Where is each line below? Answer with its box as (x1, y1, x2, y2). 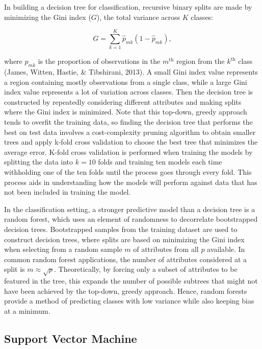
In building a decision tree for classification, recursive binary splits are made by (4, 2, 252, 12)
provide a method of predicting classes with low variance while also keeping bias (4, 295, 254, 306)
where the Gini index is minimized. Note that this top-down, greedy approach (4, 106, 247, 117)
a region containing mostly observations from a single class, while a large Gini (4, 76, 247, 87)
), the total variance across (96, 11, 180, 22)
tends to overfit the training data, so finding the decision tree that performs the (4, 117, 253, 127)
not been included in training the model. (4, 187, 131, 197)
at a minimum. (4, 305, 50, 316)
